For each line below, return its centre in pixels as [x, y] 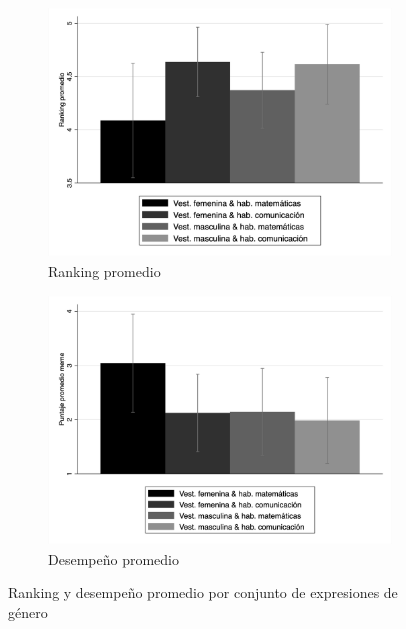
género [28, 611]
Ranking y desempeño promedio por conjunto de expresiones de [203, 592]
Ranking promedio [104, 270]
